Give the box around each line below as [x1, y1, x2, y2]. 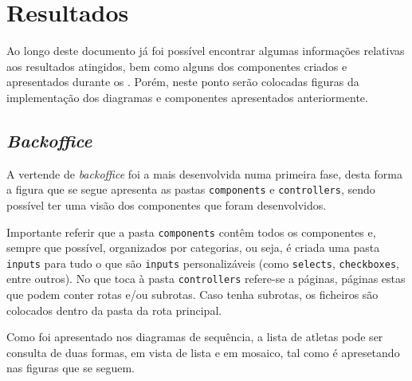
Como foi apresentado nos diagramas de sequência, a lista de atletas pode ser [6, 328, 383, 345]
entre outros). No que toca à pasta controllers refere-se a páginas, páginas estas [6, 270, 406, 287]
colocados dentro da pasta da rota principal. [6, 301, 222, 318]
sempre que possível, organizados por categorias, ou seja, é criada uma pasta [6, 239, 380, 256]
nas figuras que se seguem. [6, 359, 135, 376]
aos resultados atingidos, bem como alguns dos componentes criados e [6, 57, 347, 74]
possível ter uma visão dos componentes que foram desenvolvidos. [6, 196, 327, 213]
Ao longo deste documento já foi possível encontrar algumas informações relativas [6, 42, 405, 59]
